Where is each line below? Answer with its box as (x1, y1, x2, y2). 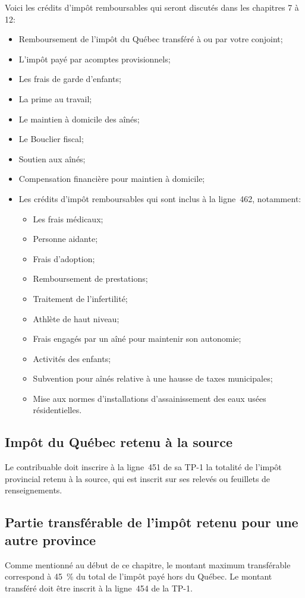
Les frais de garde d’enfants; (18, 73, 121, 85)
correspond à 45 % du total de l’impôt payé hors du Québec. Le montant (5, 570, 272, 583)
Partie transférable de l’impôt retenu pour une (5, 513, 298, 531)
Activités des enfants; (33, 352, 111, 364)
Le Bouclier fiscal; (18, 133, 84, 145)
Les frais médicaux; (33, 212, 103, 225)
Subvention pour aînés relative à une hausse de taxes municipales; (33, 372, 273, 385)
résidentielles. (33, 404, 82, 416)
